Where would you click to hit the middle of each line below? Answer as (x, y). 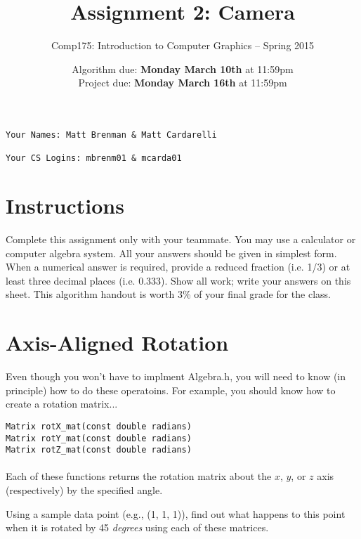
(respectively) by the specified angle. (84, 490)
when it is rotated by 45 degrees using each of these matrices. (137, 527)
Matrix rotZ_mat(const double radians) (99, 450)
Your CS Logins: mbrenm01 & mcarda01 (94, 158)
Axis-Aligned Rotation (117, 343)
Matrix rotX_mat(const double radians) (99, 426)
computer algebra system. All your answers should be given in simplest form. (171, 253)
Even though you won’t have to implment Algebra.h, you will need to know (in (176, 376)
